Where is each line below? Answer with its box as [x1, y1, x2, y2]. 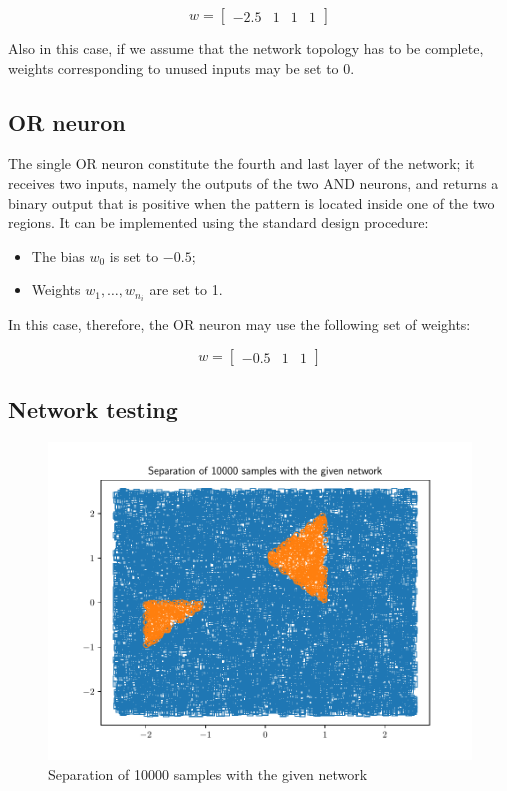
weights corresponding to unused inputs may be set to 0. [8, 57, 355, 78]
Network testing [8, 394, 178, 425]
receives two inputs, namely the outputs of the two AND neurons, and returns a [8, 172, 499, 193]
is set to [109, 245, 159, 266]
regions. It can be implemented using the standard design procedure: [8, 212, 429, 233]
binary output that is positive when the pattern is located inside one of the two [8, 192, 495, 213]
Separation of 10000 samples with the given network [48, 763, 368, 784]
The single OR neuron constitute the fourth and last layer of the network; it [8, 153, 475, 174]
